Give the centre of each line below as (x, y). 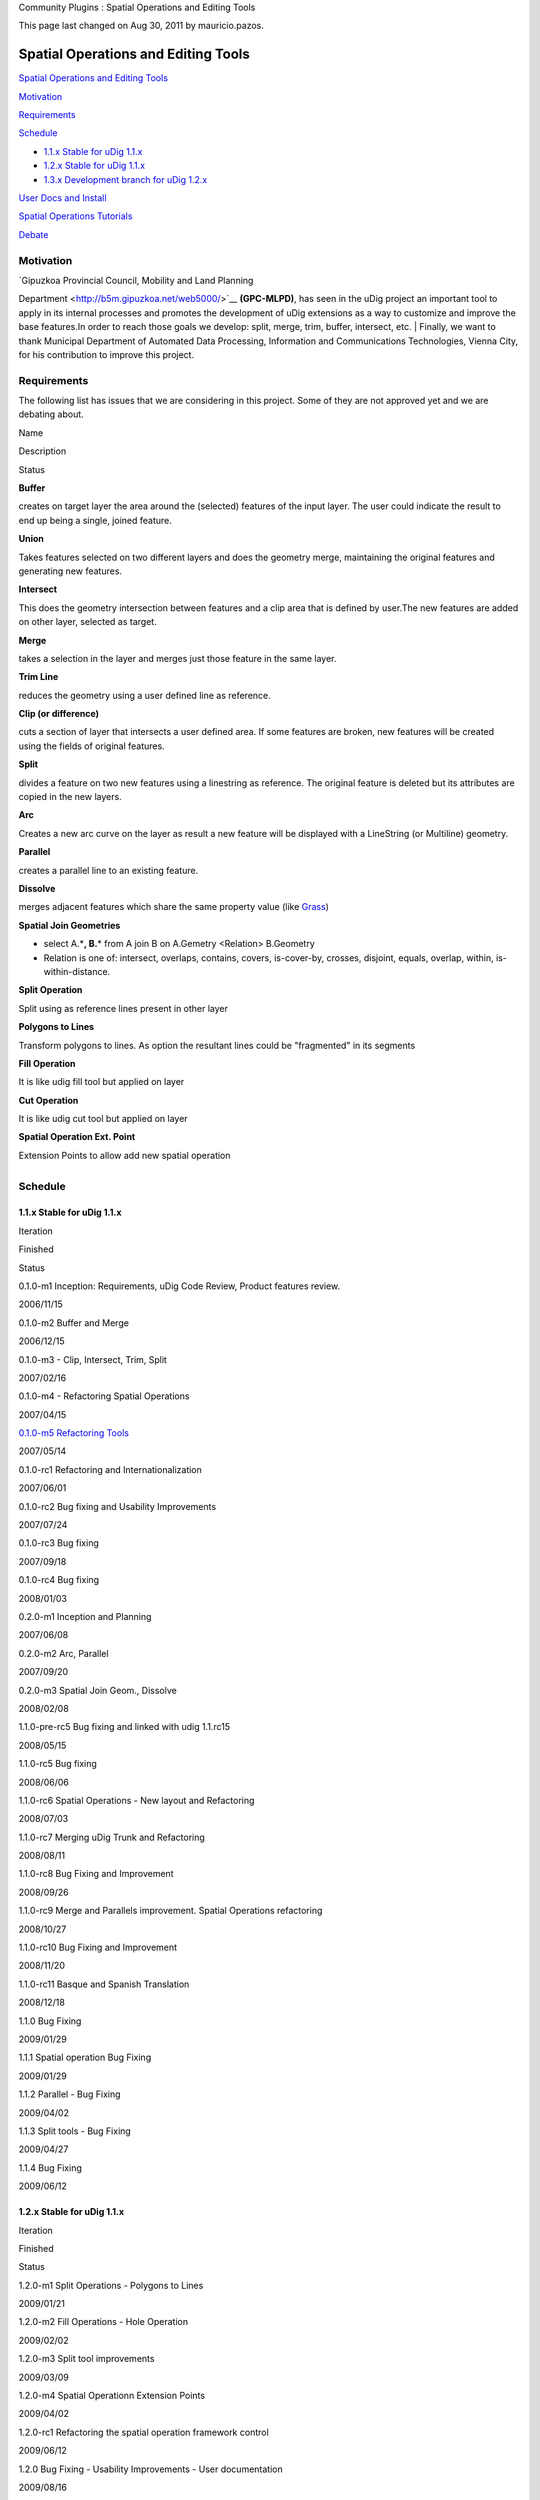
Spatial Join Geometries (69, 925)
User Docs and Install (62, 198)
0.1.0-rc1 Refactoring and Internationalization (110, 1469)
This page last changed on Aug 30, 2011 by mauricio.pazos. (141, 26)
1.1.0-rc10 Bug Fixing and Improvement (98, 1947)
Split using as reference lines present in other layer (123, 1008)
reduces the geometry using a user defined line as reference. (145, 695)
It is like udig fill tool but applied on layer (101, 1082)
